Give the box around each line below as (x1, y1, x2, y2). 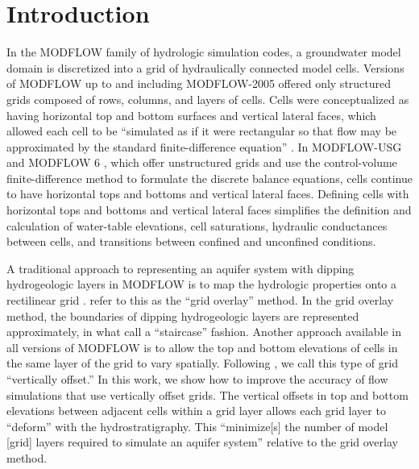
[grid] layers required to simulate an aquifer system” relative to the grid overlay (6, 434, 398, 450)
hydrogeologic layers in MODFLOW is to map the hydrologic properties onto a (6, 276, 397, 293)
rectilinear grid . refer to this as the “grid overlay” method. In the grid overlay (6, 292, 394, 309)
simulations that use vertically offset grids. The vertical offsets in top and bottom (6, 386, 409, 403)
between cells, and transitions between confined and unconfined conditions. (6, 233, 376, 250)
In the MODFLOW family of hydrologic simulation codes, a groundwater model (6, 44, 401, 60)
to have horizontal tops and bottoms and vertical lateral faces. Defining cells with (6, 185, 409, 202)
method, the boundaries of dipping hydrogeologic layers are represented (6, 307, 359, 324)
